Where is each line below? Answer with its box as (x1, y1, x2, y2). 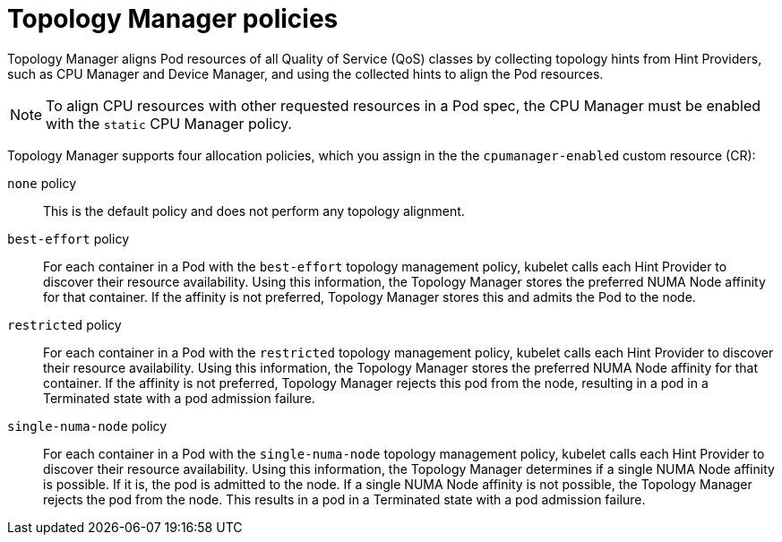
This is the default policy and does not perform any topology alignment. (43, 202, 465, 219)
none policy (7, 175, 76, 191)
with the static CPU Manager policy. (46, 114, 292, 133)
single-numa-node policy (7, 417, 168, 434)
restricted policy (7, 316, 122, 332)
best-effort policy (7, 230, 129, 246)
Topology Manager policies (7, 4, 339, 34)
